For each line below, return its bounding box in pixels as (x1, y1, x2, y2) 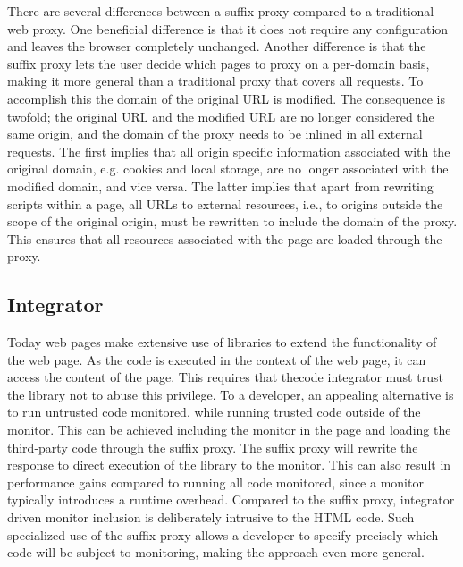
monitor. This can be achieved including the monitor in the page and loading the (7, 420, 451, 439)
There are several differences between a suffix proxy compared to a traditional (7, 2, 434, 20)
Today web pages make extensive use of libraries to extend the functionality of (7, 333, 437, 351)
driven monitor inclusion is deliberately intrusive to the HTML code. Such (7, 508, 415, 527)
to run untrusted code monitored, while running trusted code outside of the (7, 402, 421, 421)
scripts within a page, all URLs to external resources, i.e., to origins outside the (7, 194, 443, 213)
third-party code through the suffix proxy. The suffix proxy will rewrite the (7, 437, 418, 456)
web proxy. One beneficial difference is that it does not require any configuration (7, 19, 449, 38)
